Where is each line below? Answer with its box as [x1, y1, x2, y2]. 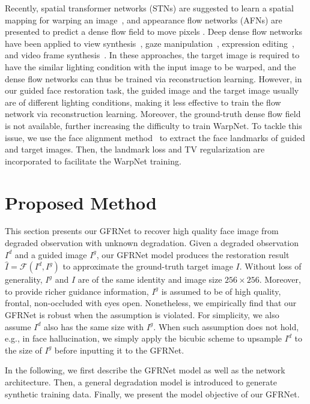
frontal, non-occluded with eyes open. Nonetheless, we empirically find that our [5, 297, 297, 309]
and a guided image [14, 248, 87, 261]
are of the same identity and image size [77, 273, 222, 286]
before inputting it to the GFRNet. [54, 343, 184, 356]
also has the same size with [44, 320, 144, 333]
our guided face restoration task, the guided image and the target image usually [5, 84, 299, 97]
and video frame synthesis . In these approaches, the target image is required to [5, 49, 300, 61]
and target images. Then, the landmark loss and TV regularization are [5, 143, 265, 155]
